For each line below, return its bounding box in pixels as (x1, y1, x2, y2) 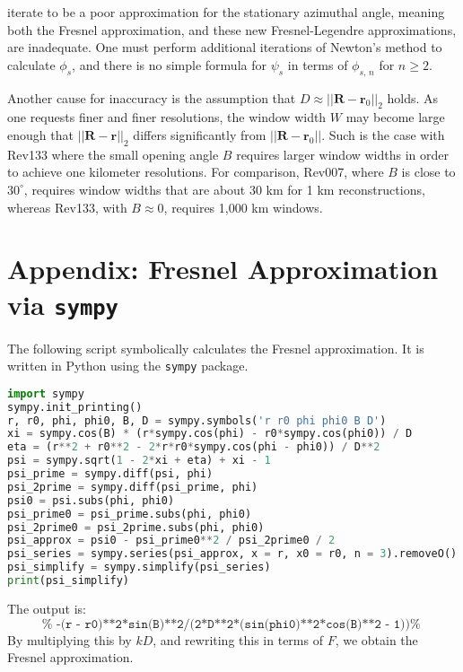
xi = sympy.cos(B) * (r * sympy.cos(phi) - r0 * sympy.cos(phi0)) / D (7, 427, 413, 441)
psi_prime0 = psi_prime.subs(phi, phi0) (7, 507, 252, 520)
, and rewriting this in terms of (153, 630, 323, 649)
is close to (401, 162, 456, 181)
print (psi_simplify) (7, 574, 130, 588)
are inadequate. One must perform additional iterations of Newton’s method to (7, 38, 442, 57)
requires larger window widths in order (236, 144, 450, 163)
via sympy (7, 285, 118, 322)
